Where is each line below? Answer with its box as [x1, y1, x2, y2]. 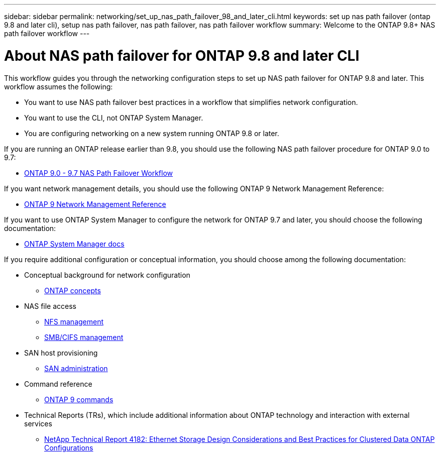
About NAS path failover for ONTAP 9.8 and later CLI [4, 47, 360, 64]
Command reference [24, 379, 92, 388]
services [24, 419, 52, 428]
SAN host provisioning [24, 348, 98, 357]
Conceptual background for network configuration [24, 270, 190, 279]
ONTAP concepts [44, 286, 101, 295]
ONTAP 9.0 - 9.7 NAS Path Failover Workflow [24, 168, 173, 177]
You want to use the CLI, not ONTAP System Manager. [24, 113, 203, 122]
